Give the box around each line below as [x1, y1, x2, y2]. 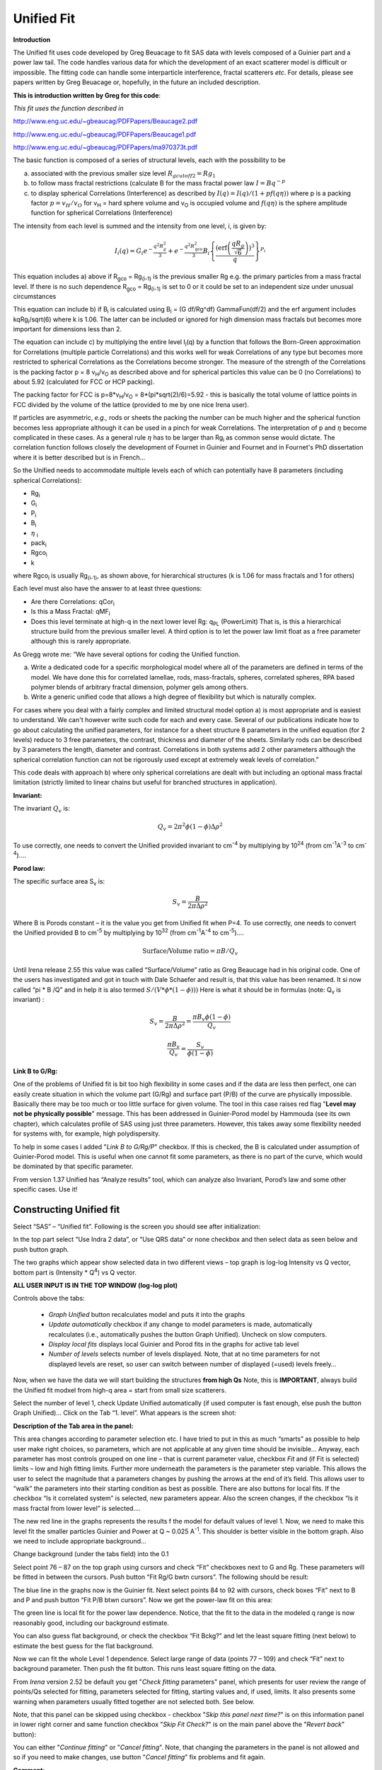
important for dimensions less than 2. [13, 325, 122, 333]
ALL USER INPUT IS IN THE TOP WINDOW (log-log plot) [13, 1281, 178, 1290]
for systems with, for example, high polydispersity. [13, 1129, 161, 1138]
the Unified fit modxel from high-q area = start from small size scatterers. [13, 1386, 226, 1394]
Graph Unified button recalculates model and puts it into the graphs [48, 1310, 245, 1318]
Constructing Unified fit [13, 1204, 120, 1216]
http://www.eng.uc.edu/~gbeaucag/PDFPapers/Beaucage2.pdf [13, 117, 198, 125]
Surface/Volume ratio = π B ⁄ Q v [142, 947, 238, 957]
